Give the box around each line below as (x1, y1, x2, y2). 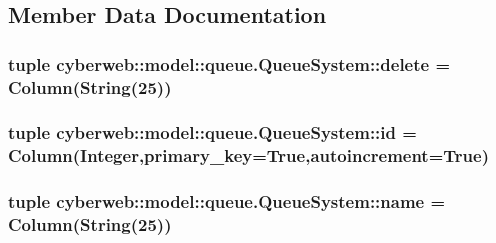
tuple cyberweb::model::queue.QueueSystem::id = (8, 120, 417, 145)
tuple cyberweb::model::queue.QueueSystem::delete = (8, 51, 451, 76)
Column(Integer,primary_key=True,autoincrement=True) (8, 143, 489, 168)
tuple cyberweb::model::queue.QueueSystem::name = (8, 189, 446, 214)
